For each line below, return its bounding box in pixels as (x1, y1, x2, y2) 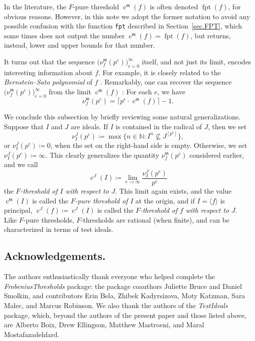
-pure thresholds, (23, 214, 74, 225)
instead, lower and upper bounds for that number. (4, 40, 155, 50)
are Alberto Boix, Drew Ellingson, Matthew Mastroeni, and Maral (4, 319, 204, 330)
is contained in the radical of (115, 121, 202, 131)
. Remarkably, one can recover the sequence (100, 77, 232, 87)
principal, (4, 205, 32, 215)
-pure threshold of (75, 195, 128, 205)
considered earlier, (189, 149, 244, 160)
